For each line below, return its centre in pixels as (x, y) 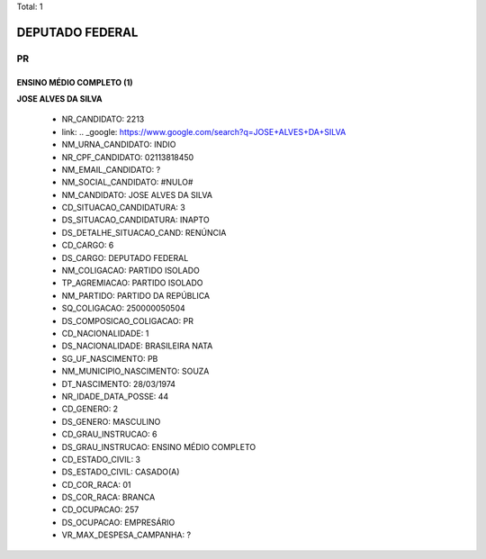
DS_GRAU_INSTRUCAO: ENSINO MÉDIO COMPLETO (159, 446)
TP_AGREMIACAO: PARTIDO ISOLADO (132, 283)
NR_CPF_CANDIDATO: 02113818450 (128, 157)
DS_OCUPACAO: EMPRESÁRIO (118, 522)
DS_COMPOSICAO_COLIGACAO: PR (127, 320)
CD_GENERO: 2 (90, 409)
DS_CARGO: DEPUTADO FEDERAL (125, 257)
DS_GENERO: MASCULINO (111, 421)
